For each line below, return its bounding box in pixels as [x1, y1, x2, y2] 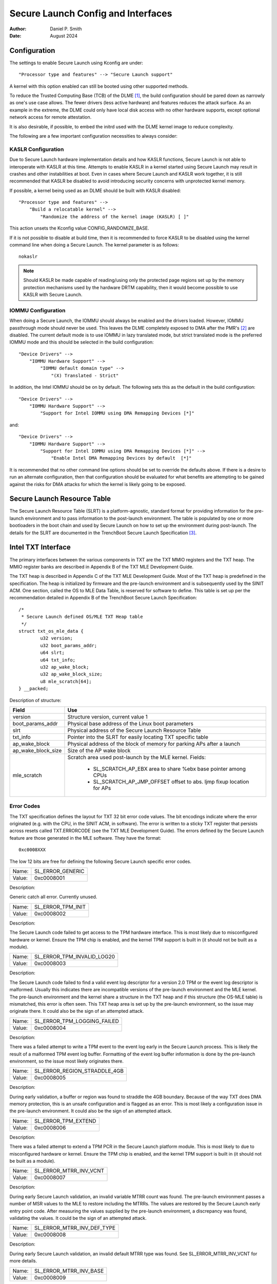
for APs [93, 784, 111, 791]
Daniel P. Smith [50, 26, 82, 32]
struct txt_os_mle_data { [18, 628, 84, 634]
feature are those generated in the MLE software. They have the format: [9, 835, 162, 841]
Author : [9, 26, 27, 32]
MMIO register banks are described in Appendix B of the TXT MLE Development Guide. [9, 563, 194, 570]
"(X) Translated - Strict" [51, 372, 119, 379]
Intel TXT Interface [9, 543, 71, 552]
